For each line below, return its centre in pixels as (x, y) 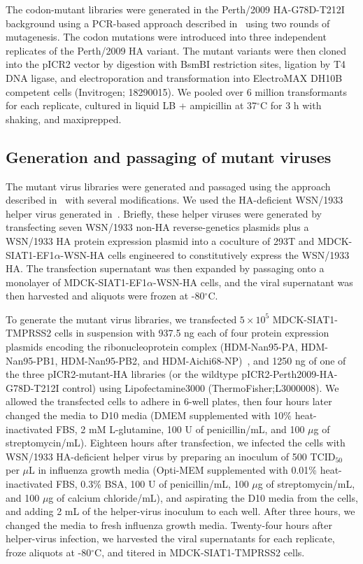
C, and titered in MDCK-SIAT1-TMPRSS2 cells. (200, 552)
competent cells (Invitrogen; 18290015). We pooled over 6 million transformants (177, 91)
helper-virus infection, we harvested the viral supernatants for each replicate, (170, 538)
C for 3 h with (291, 105)
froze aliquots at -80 (49, 552)
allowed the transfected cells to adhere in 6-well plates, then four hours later (169, 401)
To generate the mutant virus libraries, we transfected (121, 319)
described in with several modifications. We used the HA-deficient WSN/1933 (175, 200)
